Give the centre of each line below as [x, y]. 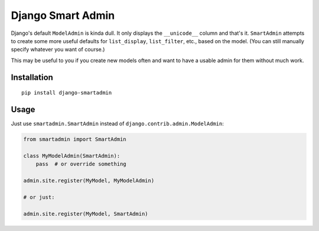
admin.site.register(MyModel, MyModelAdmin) [89, 180]
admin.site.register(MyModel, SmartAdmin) [86, 214]
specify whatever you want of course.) [58, 50]
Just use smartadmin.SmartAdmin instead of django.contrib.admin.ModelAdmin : [117, 123]
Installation [32, 77]
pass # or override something [81, 164]
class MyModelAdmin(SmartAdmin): [72, 156]
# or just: [39, 197]
